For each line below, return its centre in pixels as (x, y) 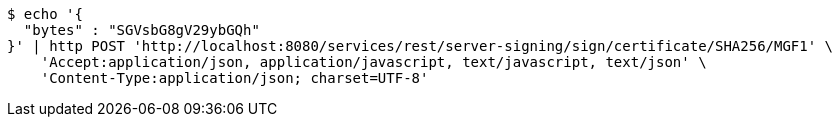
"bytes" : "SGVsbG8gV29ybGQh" (141, 30)
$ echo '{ (45, 14)
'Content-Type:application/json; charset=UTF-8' (234, 78)
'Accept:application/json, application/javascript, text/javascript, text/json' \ (373, 62)
